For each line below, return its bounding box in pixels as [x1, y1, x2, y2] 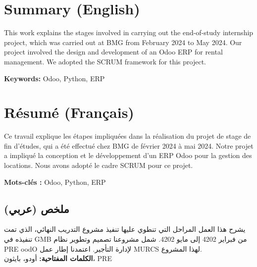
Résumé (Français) [4, 102, 134, 122]
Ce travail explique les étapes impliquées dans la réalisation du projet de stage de [4, 131, 251, 141]
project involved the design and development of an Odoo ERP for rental [4, 47, 223, 57]
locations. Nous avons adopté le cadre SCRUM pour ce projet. [4, 160, 193, 170]
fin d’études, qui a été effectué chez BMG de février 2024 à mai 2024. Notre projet [4, 140, 254, 151]
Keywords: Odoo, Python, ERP [4, 73, 105, 83]
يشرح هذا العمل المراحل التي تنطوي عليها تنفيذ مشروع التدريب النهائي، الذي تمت [4, 224, 246, 234]
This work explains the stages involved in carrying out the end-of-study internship [4, 27, 254, 38]
